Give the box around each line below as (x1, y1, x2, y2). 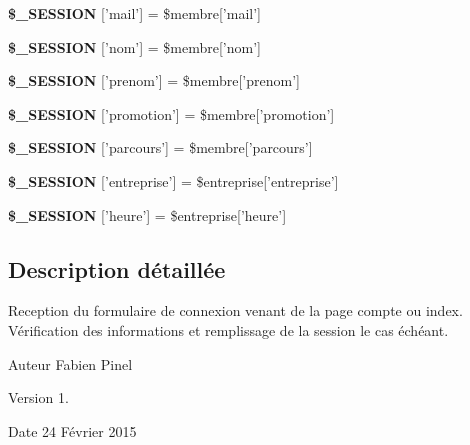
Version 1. (8, 387, 69, 408)
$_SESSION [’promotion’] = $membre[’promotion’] (8, 103, 335, 124)
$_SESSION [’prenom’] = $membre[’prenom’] (8, 70, 300, 91)
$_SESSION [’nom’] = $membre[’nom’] (8, 36, 261, 57)
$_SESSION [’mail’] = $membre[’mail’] (8, 3, 261, 23)
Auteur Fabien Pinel (8, 353, 133, 374)
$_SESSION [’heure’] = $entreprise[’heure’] (8, 204, 287, 225)
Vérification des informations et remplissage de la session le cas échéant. (8, 319, 449, 340)
